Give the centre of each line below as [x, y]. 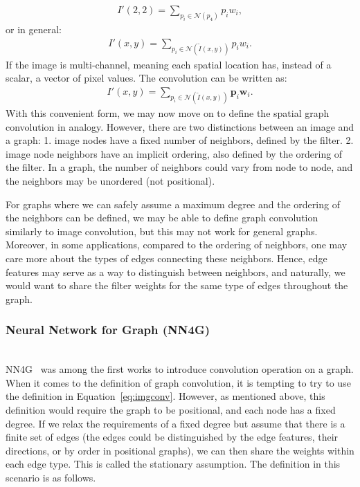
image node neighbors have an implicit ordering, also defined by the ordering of [174, 153]
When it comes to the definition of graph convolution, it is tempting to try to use [178, 382]
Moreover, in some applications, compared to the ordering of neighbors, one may [177, 245]
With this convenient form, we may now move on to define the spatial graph [168, 113]
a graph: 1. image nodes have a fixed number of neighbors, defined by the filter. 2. [180, 140]
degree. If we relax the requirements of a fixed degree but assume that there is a [175, 423]
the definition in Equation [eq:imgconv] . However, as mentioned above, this [165, 396]
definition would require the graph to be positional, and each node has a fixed [171, 410]
